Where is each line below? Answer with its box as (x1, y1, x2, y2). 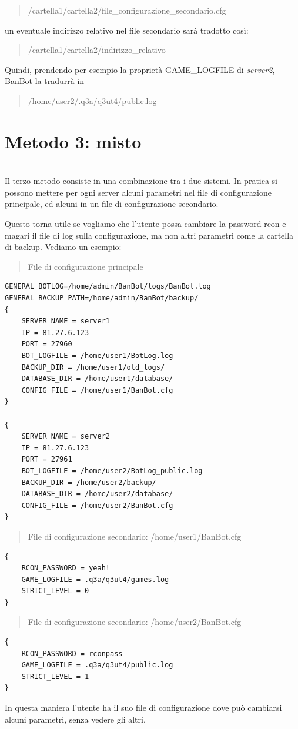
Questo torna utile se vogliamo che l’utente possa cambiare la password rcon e (5, 218, 286, 230)
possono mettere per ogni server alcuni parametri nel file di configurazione (5, 186, 272, 198)
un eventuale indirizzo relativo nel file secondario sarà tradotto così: (5, 24, 249, 36)
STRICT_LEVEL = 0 (21, 587, 89, 596)
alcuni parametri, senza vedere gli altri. (5, 713, 146, 725)
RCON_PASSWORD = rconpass (21, 649, 123, 658)
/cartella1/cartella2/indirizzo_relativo (28, 44, 166, 56)
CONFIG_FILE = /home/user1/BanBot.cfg (21, 386, 173, 394)
